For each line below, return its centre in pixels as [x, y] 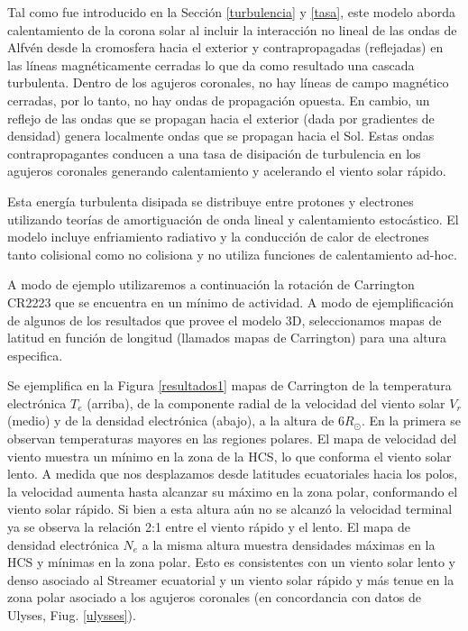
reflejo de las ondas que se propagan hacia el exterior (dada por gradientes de [221, 118]
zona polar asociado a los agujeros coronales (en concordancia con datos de [215, 597]
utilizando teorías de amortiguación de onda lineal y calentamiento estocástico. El [233, 219]
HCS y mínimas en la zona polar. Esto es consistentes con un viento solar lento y [231, 562]
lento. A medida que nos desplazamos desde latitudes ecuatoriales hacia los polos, [233, 474]
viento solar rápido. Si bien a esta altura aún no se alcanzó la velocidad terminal [230, 509]
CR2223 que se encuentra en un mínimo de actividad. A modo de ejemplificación [230, 302]
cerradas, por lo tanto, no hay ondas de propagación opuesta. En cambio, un [219, 100]
